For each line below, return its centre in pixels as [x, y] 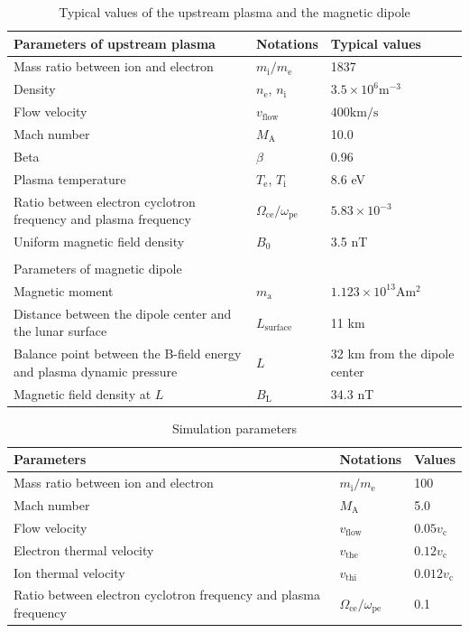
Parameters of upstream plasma [115, 43]
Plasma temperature [70, 178]
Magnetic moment [64, 290]
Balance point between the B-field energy [128, 354]
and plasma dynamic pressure [96, 371]
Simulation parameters [234, 428]
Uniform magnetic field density [99, 241]
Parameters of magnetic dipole [98, 269]
